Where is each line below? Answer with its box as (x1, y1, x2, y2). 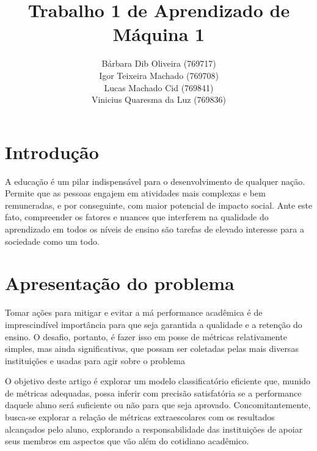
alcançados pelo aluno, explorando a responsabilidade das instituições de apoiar (5, 422, 303, 435)
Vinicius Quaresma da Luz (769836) (91, 93, 227, 106)
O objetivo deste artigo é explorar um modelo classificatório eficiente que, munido (5, 375, 311, 387)
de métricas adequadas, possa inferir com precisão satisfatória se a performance (5, 386, 302, 399)
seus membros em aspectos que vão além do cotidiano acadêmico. (5, 434, 249, 447)
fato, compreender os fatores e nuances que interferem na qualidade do (5, 211, 269, 223)
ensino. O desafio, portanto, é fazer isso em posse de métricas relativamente (5, 330, 287, 343)
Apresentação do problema (5, 270, 235, 296)
